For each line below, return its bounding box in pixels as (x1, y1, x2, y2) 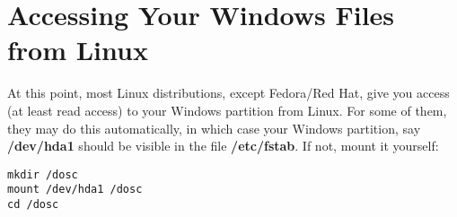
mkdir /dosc (7, 168, 78, 181)
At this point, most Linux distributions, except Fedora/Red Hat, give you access (7, 83, 450, 102)
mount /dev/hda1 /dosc (7, 183, 143, 196)
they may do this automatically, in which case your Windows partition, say (7, 118, 421, 137)
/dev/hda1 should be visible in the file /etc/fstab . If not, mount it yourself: (7, 136, 439, 155)
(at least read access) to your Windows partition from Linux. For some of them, (7, 100, 447, 119)
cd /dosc (7, 198, 59, 211)
